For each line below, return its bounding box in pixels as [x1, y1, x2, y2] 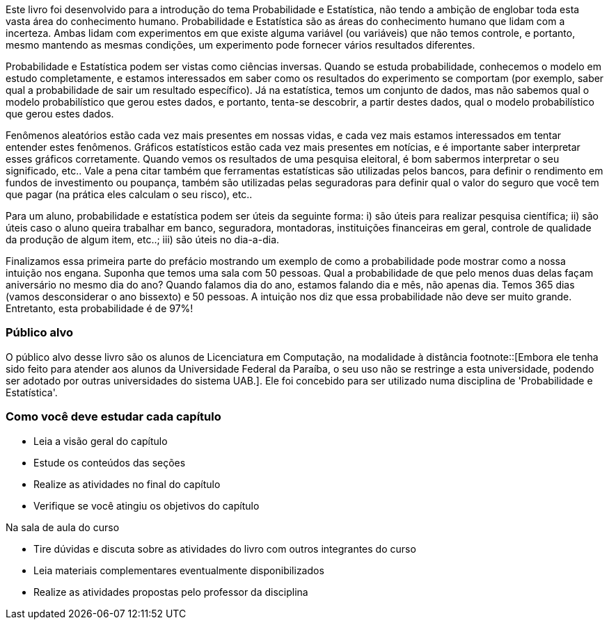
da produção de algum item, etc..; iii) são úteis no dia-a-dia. [6, 234, 280, 245]
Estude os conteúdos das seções [33, 456, 186, 469]
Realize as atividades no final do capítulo [33, 478, 221, 490]
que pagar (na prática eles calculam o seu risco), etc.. [6, 188, 253, 200]
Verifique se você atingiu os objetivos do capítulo [33, 499, 260, 512]
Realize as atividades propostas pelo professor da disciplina [33, 585, 308, 598]
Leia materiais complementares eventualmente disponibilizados [33, 564, 324, 576]
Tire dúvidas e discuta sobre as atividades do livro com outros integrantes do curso [33, 542, 416, 555]
